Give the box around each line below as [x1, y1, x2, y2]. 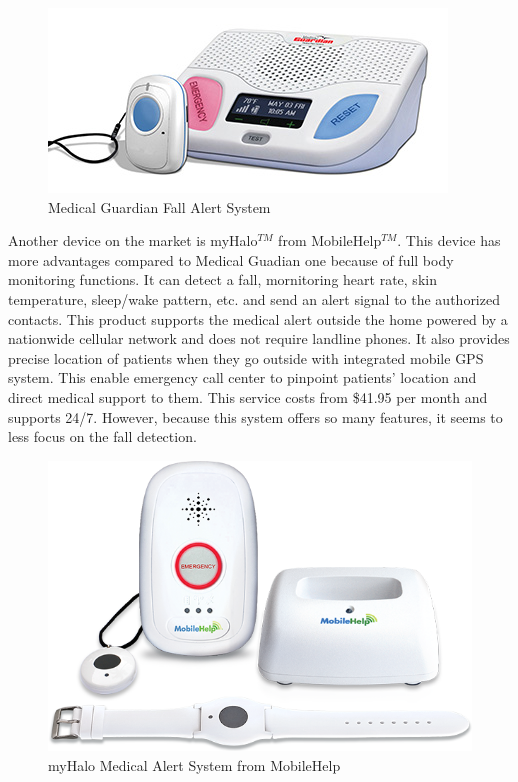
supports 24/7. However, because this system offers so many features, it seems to [8, 406, 503, 427]
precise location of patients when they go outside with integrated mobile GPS [8, 347, 484, 368]
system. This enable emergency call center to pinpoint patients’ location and [8, 367, 477, 388]
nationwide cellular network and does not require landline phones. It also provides [8, 328, 510, 349]
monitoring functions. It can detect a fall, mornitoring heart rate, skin [8, 269, 437, 290]
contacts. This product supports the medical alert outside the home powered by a [8, 308, 508, 329]
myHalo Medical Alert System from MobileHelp [48, 754, 341, 775]
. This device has [397, 230, 501, 251]
